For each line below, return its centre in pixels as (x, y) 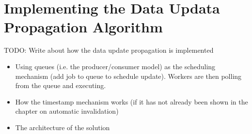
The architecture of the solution (63, 127)
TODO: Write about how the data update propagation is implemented (109, 50)
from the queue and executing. (61, 85)
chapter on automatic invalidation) (67, 111)
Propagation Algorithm (83, 27)
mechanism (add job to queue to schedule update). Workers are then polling (128, 76)
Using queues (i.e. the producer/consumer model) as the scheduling (115, 66)
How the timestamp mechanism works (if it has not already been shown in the (132, 101)
